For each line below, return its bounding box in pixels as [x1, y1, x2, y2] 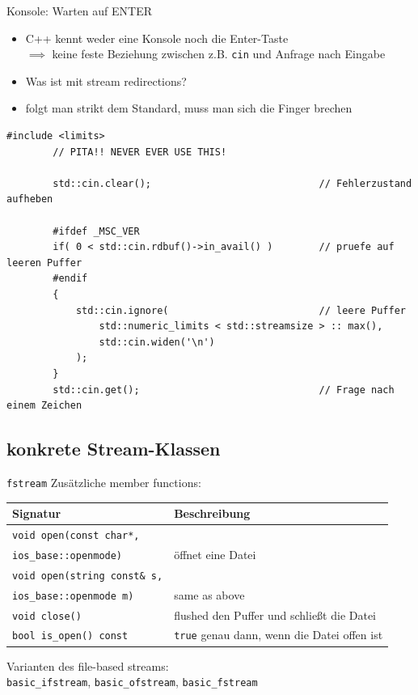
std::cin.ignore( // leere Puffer [75, 304, 406, 316]
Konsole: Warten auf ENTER [6, 2, 152, 19]
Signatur [12, 505, 61, 522]
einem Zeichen [6, 400, 82, 412]
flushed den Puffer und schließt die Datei [174, 606, 377, 623]
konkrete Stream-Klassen [6, 436, 221, 461]
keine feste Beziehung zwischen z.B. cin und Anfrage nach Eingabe [52, 45, 386, 62]
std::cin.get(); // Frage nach [53, 384, 395, 396]
